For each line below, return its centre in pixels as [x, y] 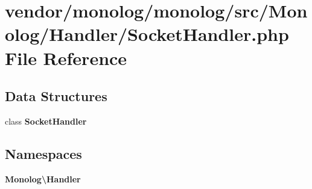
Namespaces [43, 153]
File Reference [66, 57]
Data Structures [56, 96]
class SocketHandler [46, 121]
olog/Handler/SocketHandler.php [147, 34]
